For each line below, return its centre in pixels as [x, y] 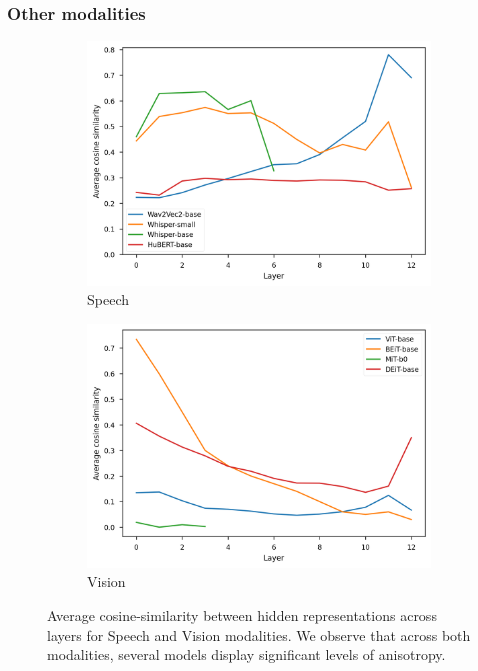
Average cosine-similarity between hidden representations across [242, 615]
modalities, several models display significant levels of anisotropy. [246, 654]
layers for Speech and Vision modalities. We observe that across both [259, 634]
